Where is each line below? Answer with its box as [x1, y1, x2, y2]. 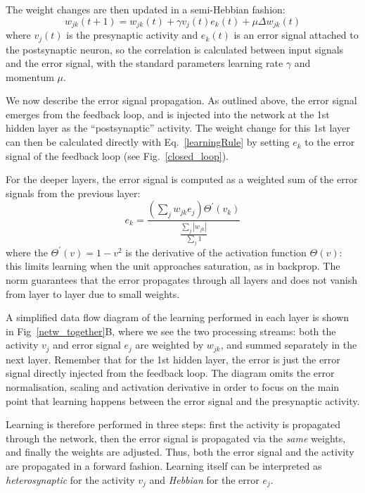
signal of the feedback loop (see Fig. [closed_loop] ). [6, 148, 229, 163]
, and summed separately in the [220, 337, 357, 352]
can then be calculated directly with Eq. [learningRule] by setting [6, 135, 290, 149]
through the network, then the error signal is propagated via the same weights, [6, 430, 346, 445]
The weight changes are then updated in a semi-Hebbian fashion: [6, 2, 286, 16]
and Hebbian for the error [149, 472, 260, 487]
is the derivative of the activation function [125, 244, 307, 259]
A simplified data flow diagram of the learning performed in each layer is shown [6, 310, 350, 325]
